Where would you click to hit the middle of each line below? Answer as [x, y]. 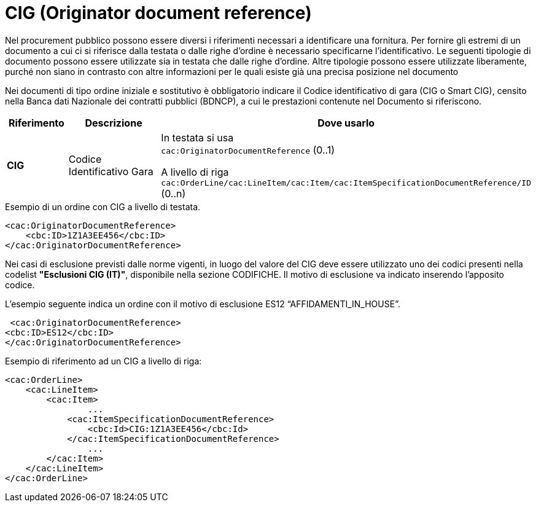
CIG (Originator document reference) [158, 13]
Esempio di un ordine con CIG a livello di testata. [103, 206]
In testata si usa [197, 137]
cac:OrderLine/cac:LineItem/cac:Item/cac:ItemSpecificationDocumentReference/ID [346, 183]
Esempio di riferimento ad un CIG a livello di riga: [103, 361]
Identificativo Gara [111, 172]
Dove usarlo [346, 123]
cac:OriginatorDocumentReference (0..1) [248, 150]
